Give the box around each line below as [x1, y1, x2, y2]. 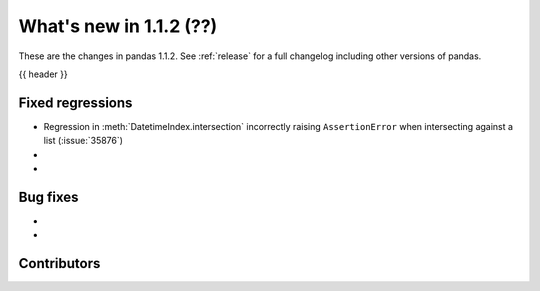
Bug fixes [18, 188, 79, 205]
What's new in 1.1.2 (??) [18, 15, 218, 37]
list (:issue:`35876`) [43, 135, 124, 147]
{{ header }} [18, 68, 69, 80]
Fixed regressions [18, 94, 133, 111]
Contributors [18, 255, 101, 272]
